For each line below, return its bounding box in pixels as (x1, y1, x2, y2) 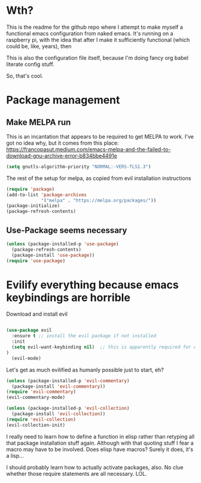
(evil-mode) (11, 355, 42, 361)
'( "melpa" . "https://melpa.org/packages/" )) (41, 197, 157, 203)
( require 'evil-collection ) (6, 416, 77, 422)
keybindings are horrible (6, 290, 130, 304)
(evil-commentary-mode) (6, 394, 66, 401)
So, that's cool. (6, 72, 44, 79)
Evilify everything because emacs (6, 278, 179, 292)
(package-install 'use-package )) (11, 252, 95, 258)
